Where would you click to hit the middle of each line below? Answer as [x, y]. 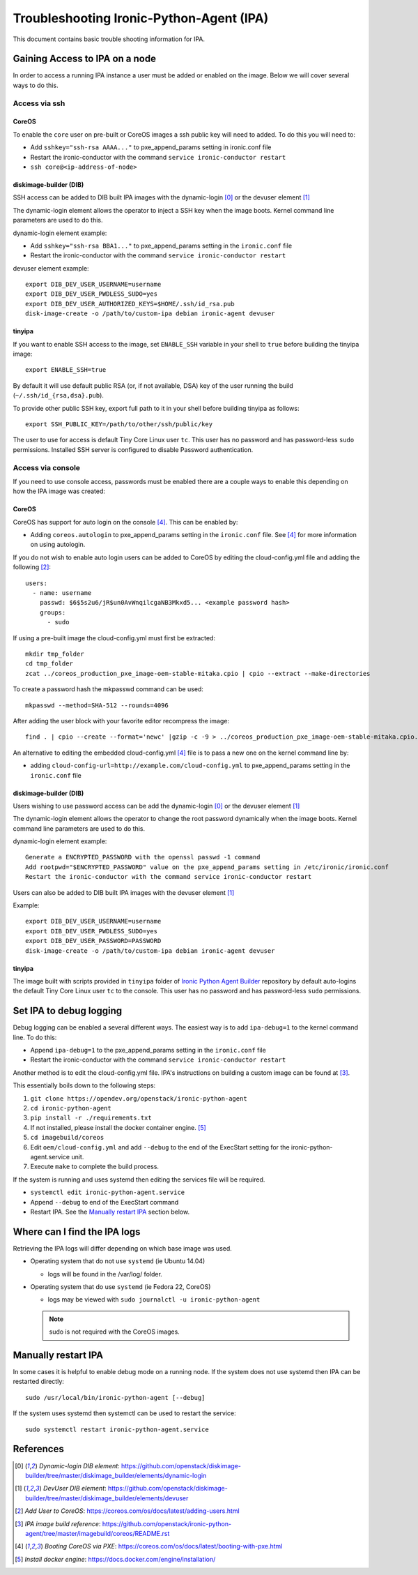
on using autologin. [58, 545]
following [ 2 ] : [32, 567]
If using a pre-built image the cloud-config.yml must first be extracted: [114, 638]
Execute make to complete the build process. [95, 1167]
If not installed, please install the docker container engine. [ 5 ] [118, 1127]
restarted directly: [38, 1382]
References [38, 1449]
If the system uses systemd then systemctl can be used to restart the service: [124, 1413]
